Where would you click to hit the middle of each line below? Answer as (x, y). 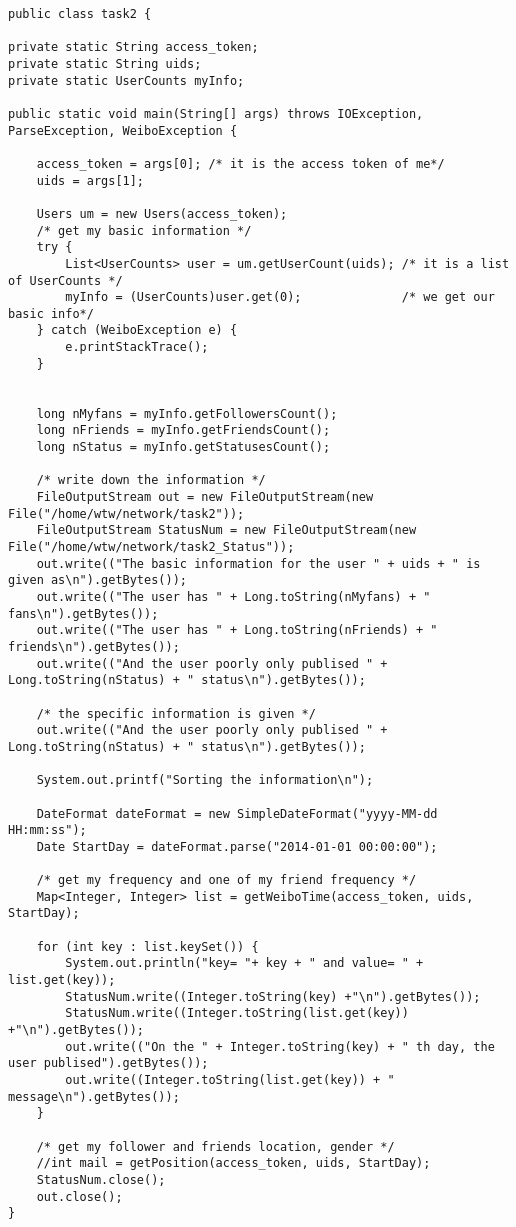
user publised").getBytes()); (108, 1063)
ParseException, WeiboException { (123, 130)
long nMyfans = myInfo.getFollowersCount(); (187, 413)
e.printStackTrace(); (137, 347)
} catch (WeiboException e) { (137, 330)
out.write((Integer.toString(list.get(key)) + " (230, 1080)
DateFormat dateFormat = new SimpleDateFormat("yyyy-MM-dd (237, 813)
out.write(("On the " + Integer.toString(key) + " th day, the (280, 1046)
